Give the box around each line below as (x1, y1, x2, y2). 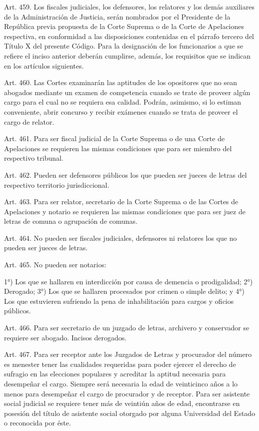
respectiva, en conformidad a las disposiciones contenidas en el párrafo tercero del (4, 31, 254, 41)
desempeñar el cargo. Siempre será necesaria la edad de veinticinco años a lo (4, 378, 238, 388)
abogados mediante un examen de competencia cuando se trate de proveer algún (4, 87, 250, 97)
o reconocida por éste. (4, 417, 71, 428)
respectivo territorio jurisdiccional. (4, 179, 109, 190)
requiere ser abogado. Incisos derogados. (4, 332, 127, 342)
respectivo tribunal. (4, 153, 63, 163)
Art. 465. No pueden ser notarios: (4, 259, 106, 270)
